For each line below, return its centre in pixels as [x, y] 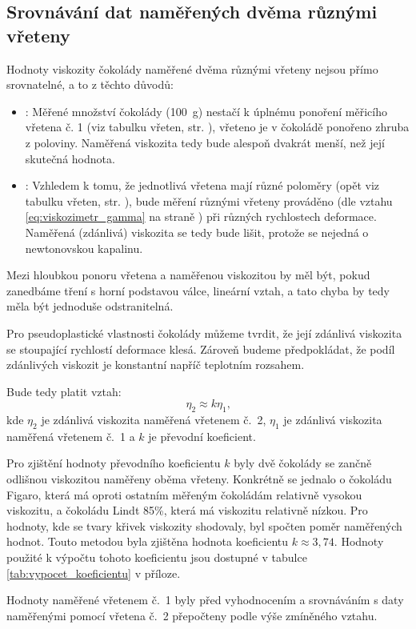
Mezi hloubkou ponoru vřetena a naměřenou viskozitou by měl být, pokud [188, 275]
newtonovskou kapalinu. [84, 248]
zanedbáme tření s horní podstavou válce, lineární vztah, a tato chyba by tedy [198, 290]
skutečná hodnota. [70, 158]
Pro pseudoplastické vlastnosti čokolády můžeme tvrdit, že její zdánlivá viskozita [204, 333]
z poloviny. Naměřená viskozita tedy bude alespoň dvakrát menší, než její [205, 142]
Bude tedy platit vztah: [64, 391]
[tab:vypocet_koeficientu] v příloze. [94, 573]
